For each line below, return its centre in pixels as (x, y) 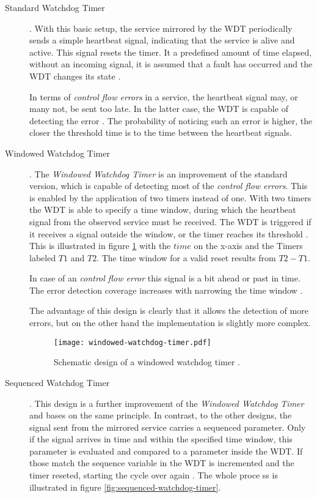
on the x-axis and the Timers (248, 246)
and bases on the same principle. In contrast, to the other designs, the (161, 415)
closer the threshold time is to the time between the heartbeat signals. (161, 132)
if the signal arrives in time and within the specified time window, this (161, 439)
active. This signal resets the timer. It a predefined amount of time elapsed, (171, 52)
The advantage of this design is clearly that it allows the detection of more (169, 310)
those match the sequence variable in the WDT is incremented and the (162, 463)
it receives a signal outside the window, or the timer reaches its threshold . (169, 233)
